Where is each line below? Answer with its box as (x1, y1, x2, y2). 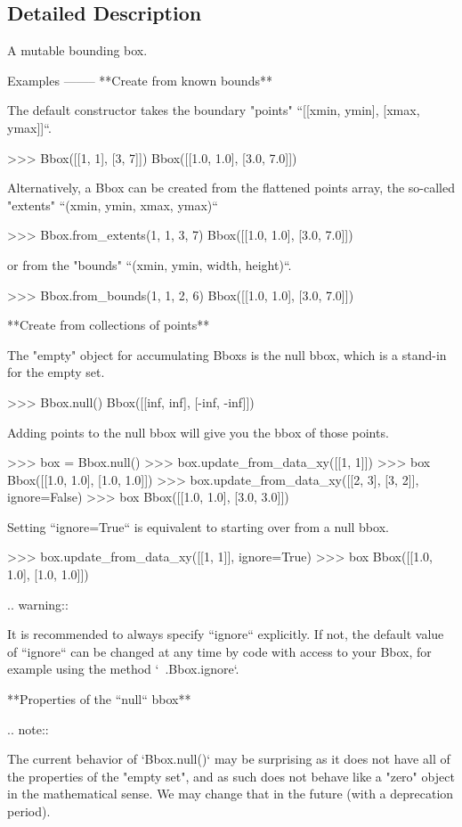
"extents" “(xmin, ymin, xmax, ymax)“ (7, 195, 218, 214)
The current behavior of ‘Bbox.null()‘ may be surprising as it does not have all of (7, 749, 450, 768)
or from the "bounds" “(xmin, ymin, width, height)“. (7, 255, 292, 274)
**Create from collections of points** (7, 315, 210, 334)
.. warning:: (7, 594, 69, 613)
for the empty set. (7, 363, 105, 381)
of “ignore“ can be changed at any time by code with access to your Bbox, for (7, 642, 432, 660)
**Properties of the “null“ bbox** (7, 690, 191, 708)
